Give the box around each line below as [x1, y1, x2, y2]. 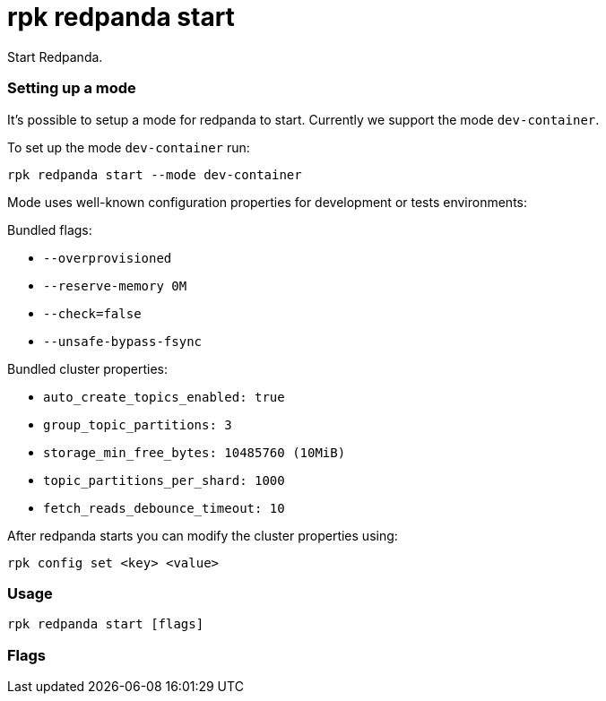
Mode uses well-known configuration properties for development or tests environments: [7, 194, 528, 210]
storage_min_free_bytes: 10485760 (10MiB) [43, 445, 346, 460]
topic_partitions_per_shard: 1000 [43, 472, 285, 488]
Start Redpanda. [7, 48, 103, 65]
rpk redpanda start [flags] [7, 617, 204, 632]
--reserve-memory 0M [43, 278, 187, 293]
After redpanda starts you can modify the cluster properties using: [7, 527, 398, 543]
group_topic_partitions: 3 [43, 417, 232, 432]
